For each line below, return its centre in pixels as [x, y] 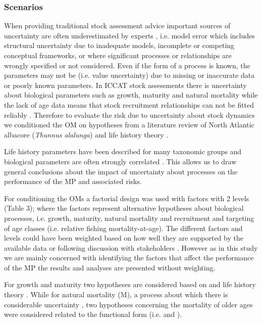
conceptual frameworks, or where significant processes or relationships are [118, 55]
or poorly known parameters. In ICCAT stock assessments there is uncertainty [125, 85]
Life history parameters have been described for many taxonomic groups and [123, 151]
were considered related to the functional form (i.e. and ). [93, 314]
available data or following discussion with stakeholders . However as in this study [131, 247]
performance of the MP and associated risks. [73, 181]
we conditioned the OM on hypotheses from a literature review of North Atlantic [129, 125]
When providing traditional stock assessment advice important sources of [117, 26]
